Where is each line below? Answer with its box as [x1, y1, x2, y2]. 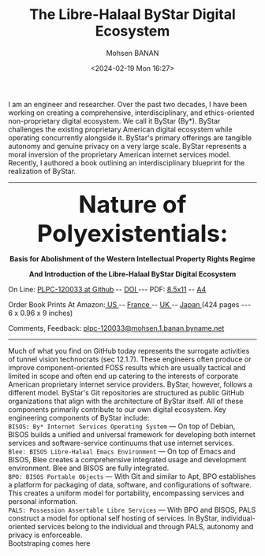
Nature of [78, 189, 187, 219]
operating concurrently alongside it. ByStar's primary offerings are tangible [8, 132, 252, 143]
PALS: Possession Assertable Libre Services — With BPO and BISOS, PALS [8, 505, 256, 514]
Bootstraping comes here [8, 538, 91, 548]
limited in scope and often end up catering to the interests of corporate [8, 371, 239, 380]
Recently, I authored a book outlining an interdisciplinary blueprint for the [8, 158, 245, 167]
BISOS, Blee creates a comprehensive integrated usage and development [8, 454, 247, 464]
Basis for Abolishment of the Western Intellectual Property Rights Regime [9, 254, 256, 263]
